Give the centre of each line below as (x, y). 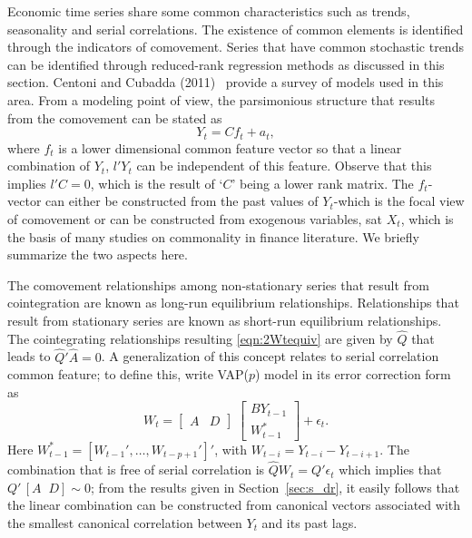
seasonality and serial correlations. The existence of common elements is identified (236, 29)
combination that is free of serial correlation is (136, 470)
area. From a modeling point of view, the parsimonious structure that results (221, 99)
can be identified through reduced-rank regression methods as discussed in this (226, 64)
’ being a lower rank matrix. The (323, 183)
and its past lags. (310, 522)
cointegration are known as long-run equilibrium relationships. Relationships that (233, 303)
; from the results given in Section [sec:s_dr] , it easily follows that (275, 487)
